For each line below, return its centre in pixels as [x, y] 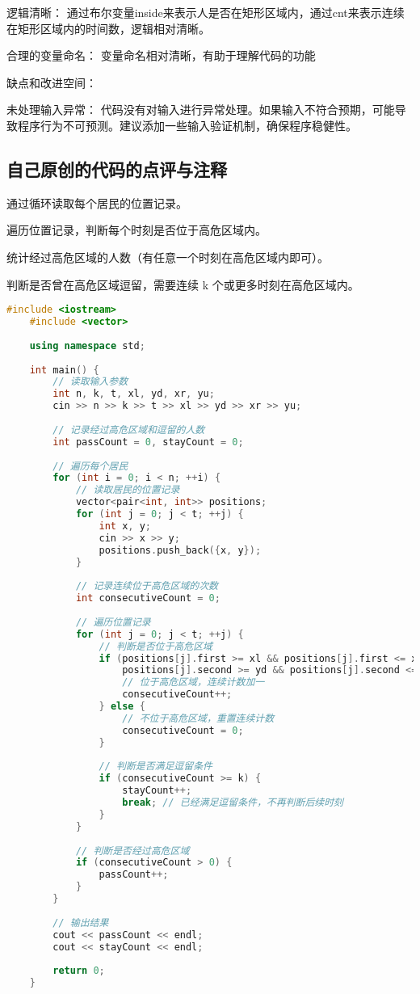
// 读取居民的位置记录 [128, 490]
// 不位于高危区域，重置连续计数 [198, 718]
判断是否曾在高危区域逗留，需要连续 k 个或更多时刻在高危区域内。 [183, 284]
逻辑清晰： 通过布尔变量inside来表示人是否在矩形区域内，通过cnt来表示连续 [206, 12]
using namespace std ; [87, 345]
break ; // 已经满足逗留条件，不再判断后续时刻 [233, 803]
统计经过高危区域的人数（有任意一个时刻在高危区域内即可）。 [168, 257]
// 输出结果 [81, 922]
